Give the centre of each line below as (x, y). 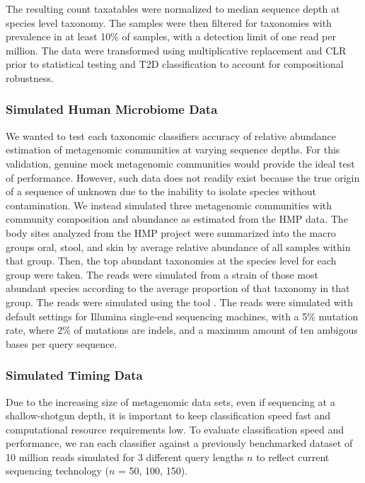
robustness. (30, 77)
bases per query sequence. (62, 343)
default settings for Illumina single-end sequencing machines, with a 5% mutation (182, 316)
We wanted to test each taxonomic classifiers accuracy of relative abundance (171, 135)
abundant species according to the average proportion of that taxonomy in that (178, 288)
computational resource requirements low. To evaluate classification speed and (175, 429)
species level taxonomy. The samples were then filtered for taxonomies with (169, 22)
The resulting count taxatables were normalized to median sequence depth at (173, 8)
